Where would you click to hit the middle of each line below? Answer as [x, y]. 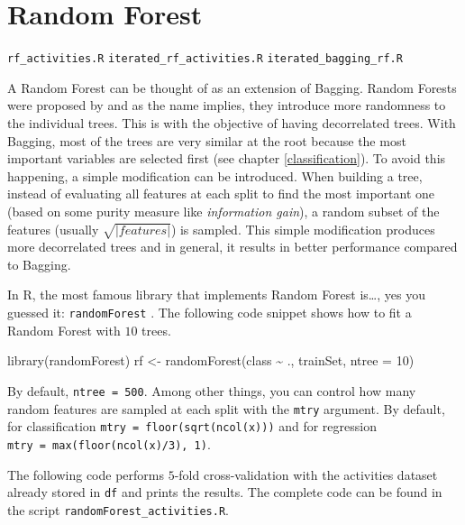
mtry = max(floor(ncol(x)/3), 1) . [109, 443]
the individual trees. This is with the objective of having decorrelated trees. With [232, 122]
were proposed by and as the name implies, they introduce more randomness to [227, 105]
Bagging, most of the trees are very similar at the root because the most [207, 140]
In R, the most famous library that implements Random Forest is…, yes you [216, 295]
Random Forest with [64, 330]
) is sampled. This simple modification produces [303, 229]
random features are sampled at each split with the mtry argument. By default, [226, 408]
